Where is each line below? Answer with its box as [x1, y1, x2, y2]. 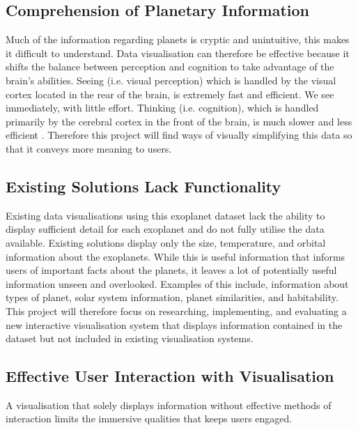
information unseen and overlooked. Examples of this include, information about [6, 276, 349, 291]
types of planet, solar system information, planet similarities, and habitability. [6, 290, 338, 305]
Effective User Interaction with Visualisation [6, 365, 334, 387]
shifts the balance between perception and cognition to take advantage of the [6, 59, 334, 74]
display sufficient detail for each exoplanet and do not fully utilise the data [6, 222, 325, 236]
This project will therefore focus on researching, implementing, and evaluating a [6, 303, 347, 318]
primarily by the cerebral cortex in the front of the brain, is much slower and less [6, 114, 352, 128]
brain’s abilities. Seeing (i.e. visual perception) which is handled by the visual [6, 72, 336, 87]
